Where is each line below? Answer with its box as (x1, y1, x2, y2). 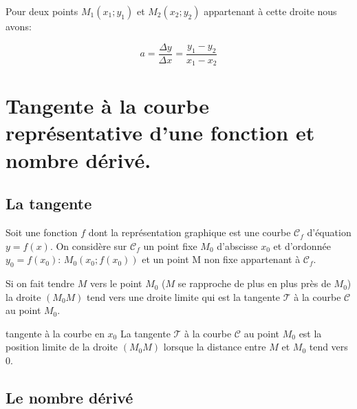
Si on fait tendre (6, 276, 75, 291)
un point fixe (143, 238, 197, 253)
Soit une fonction (6, 225, 78, 240)
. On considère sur (50, 238, 127, 253)
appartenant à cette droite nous (204, 4, 337, 18)
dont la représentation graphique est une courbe (88, 225, 291, 240)
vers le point (89, 276, 142, 291)
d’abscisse (217, 238, 258, 253)
